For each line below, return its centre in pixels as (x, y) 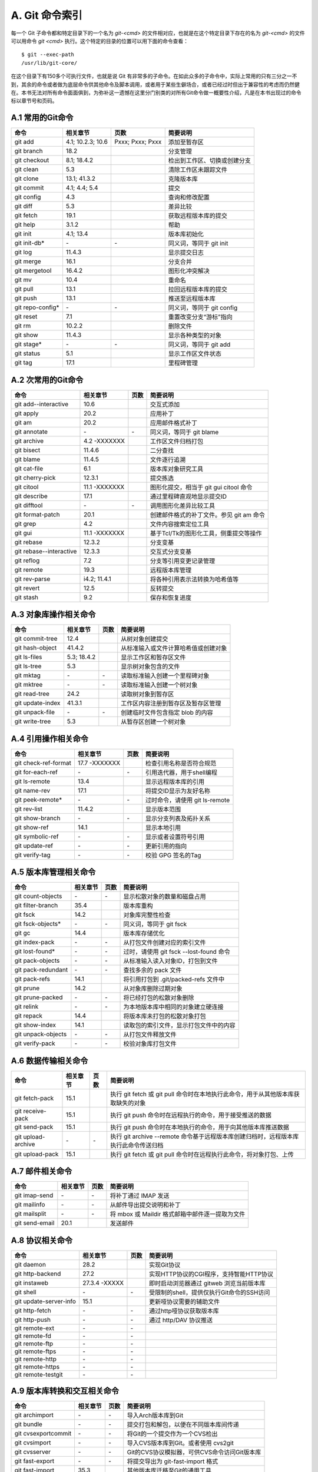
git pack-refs (32, 979)
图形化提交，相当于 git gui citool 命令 (201, 487)
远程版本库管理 (170, 570)
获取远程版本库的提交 (198, 216)
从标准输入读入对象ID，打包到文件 (170, 961)
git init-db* (29, 243)
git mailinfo (30, 1205)
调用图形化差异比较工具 (182, 505)
